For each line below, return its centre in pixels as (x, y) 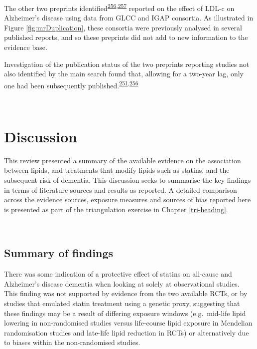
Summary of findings (59, 253)
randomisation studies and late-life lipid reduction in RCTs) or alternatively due (127, 332)
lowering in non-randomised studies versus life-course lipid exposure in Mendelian (128, 323)
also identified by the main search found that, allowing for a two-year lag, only (124, 74)
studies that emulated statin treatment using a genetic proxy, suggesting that (122, 303)
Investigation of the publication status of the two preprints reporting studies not (127, 64)
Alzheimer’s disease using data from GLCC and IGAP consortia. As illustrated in (129, 18)
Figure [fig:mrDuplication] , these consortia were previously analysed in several (123, 27)
